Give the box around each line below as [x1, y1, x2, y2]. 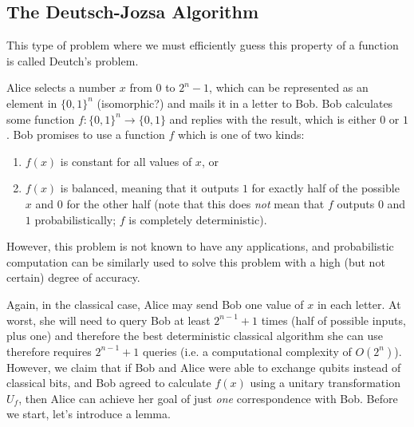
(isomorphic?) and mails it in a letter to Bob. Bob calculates [97, 94, 393, 111]
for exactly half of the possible [251, 180, 400, 196]
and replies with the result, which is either [169, 110, 377, 127]
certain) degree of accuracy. [6, 269, 140, 286]
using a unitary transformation [250, 374, 400, 391]
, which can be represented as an [209, 79, 369, 96]
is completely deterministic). [128, 211, 267, 227]
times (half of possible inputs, [261, 311, 406, 328]
